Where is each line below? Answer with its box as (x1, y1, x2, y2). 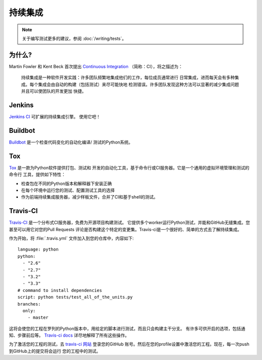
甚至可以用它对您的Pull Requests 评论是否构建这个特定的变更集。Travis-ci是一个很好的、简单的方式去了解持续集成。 (9, 226, 242, 232)
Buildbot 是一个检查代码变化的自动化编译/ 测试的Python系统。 (9, 139, 133, 145)
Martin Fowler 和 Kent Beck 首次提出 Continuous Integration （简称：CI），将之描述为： (9, 63, 183, 69)
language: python (17, 247, 59, 252)
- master (27, 315, 49, 321)
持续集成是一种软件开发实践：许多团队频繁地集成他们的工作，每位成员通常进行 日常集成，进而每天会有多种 (21, 74, 235, 80)
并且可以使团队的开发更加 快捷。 (21, 88, 86, 94)
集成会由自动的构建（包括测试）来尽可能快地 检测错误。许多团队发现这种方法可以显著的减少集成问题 (38, 81, 239, 87)
